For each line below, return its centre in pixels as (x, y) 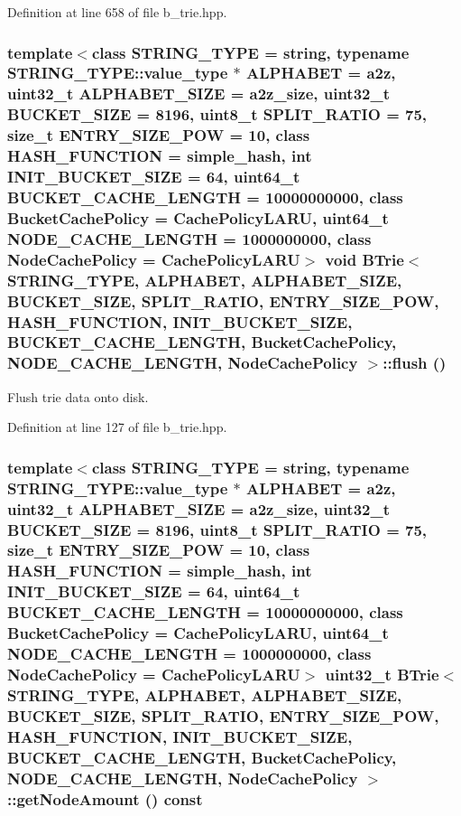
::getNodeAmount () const (105, 798)
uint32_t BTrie (382, 674)
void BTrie (364, 259)
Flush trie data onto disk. (78, 396)
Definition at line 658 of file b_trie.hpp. (117, 12)
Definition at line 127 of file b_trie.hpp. (117, 427)
